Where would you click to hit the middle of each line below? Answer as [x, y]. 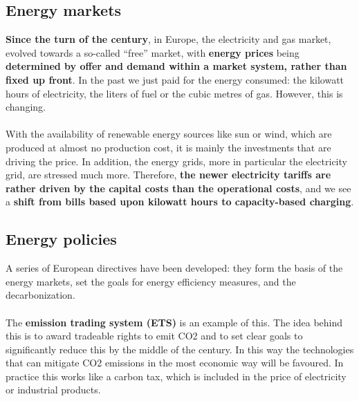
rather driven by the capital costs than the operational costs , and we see [178, 188]
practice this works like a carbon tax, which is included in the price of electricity [176, 376]
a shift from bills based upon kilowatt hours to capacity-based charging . [180, 202]
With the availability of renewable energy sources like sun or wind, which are [169, 134]
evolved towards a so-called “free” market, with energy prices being [153, 52]
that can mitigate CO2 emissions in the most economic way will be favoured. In [175, 363]
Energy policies [61, 239]
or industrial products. [53, 390]
